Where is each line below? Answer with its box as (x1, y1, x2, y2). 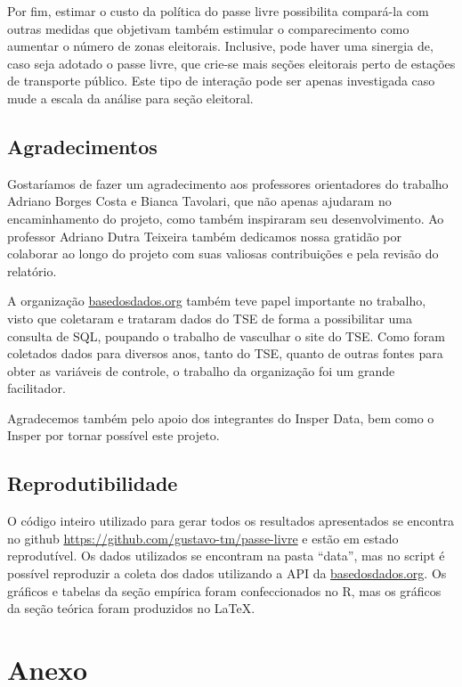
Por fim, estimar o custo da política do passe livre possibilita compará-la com (7, 2, 429, 20)
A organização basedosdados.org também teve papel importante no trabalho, (7, 291, 426, 310)
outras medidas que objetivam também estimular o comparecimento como (7, 19, 409, 37)
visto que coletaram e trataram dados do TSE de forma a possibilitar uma (7, 308, 412, 327)
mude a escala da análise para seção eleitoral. (7, 88, 254, 107)
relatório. (7, 261, 57, 280)
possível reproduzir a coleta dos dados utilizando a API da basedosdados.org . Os (7, 564, 447, 583)
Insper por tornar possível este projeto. (7, 426, 220, 445)
